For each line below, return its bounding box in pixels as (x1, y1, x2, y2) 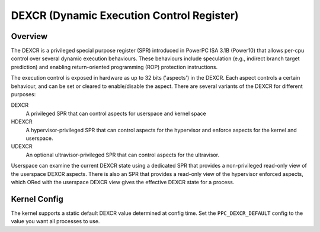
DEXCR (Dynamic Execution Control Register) (11, 9, 239, 22)
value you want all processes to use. (11, 218, 100, 225)
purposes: (11, 91, 36, 98)
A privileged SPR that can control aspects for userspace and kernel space (25, 110, 207, 117)
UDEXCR (11, 143, 33, 150)
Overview (11, 31, 48, 41)
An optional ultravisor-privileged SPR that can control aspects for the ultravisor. (25, 151, 219, 158)
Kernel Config (11, 194, 63, 204)
